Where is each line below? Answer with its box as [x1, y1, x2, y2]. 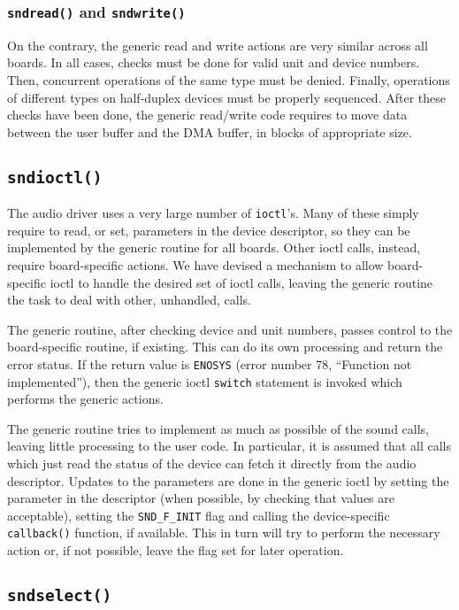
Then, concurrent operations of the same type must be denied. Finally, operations [7, 70, 450, 89]
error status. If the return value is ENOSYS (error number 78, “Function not [7, 354, 412, 373]
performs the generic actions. [7, 390, 164, 408]
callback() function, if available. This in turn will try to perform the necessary [7, 523, 440, 542]
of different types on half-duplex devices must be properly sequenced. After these [7, 88, 446, 106]
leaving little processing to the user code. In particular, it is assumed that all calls [7, 436, 451, 455]
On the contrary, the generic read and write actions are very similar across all [7, 35, 428, 54]
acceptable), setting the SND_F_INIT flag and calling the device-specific [7, 506, 390, 524]
